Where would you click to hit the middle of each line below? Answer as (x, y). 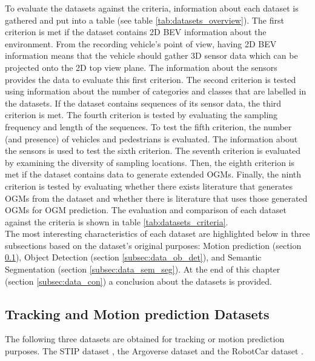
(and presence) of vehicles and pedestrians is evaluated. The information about (151, 138)
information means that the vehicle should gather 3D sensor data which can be (151, 55)
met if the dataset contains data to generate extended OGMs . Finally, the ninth (153, 174)
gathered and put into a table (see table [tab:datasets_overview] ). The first (144, 20)
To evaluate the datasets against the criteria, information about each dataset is (152, 8)
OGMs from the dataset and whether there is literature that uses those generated (156, 198)
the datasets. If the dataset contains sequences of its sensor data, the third (143, 103)
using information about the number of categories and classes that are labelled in (156, 91)
